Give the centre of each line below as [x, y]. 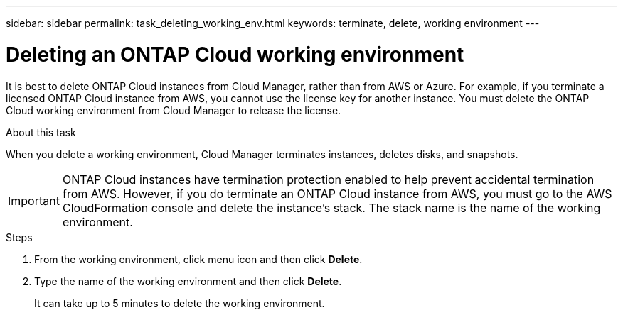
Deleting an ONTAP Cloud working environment [235, 54]
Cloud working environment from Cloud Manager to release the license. [174, 110]
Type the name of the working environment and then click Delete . [188, 281]
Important [34, 200]
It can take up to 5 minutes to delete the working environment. [180, 303]
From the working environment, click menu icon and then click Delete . [198, 259]
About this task [41, 132]
